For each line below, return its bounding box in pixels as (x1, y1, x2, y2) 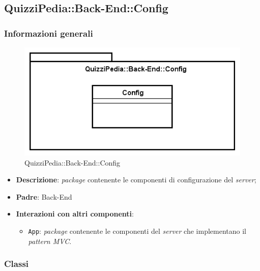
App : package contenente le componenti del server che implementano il (28, 225, 246, 236)
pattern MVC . (28, 235, 72, 246)
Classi (4, 257, 29, 270)
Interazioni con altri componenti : (16, 208, 134, 219)
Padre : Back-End (16, 191, 72, 202)
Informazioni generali (4, 26, 93, 39)
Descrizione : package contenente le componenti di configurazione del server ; (16, 174, 256, 185)
